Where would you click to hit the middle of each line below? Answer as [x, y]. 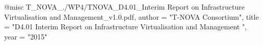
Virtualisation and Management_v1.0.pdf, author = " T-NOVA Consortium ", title [131, 16]
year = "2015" [26, 36]
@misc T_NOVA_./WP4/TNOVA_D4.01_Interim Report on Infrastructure [124, 7]
